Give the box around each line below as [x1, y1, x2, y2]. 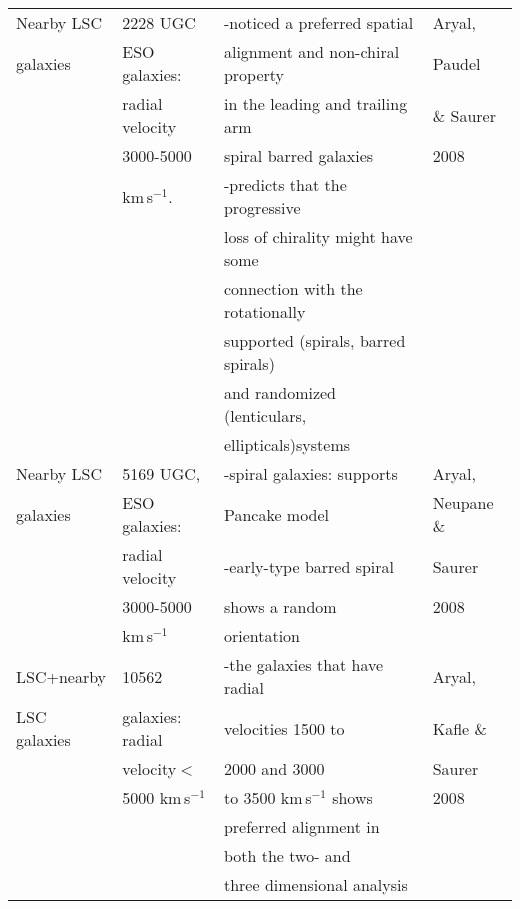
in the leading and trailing [223, 92, 408, 115]
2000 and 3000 [223, 757, 325, 780]
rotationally [223, 300, 306, 323]
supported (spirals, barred [223, 329, 406, 352]
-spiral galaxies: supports [223, 462, 398, 485]
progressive [223, 196, 301, 219]
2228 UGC [122, 11, 196, 34]
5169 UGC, [122, 462, 201, 485]
